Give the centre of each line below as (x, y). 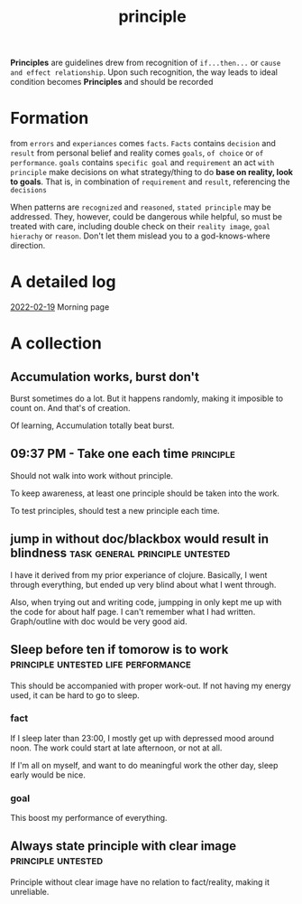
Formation (50, 118)
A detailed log (63, 282)
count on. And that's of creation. (70, 408)
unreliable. (30, 891)
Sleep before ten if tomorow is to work (119, 650)
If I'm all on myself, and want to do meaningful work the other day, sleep (144, 765)
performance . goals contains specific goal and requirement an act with (142, 163)
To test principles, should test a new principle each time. (115, 510)
